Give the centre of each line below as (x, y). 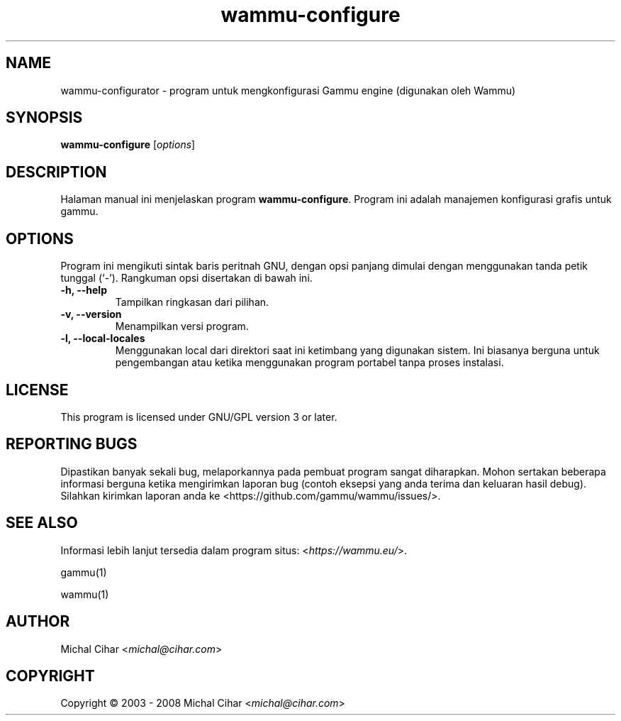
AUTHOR (38, 622)
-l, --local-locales (103, 339)
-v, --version (91, 314)
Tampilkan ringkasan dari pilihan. (192, 302)
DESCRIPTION (56, 172)
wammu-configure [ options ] (128, 145)
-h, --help (84, 290)
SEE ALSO (42, 523)
